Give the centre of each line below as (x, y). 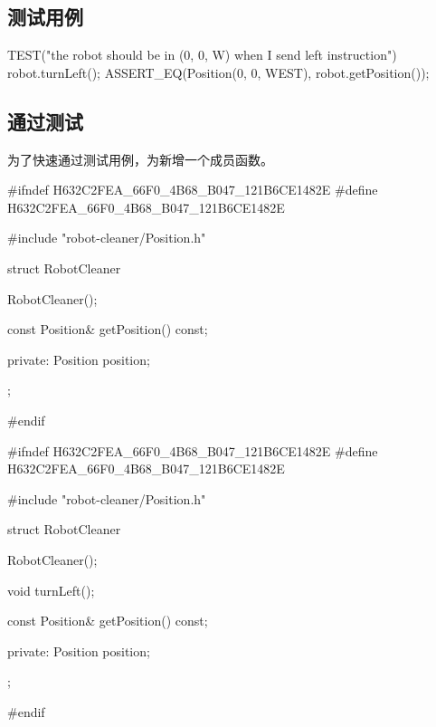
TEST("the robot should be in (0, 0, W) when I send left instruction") (202, 55)
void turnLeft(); (51, 590)
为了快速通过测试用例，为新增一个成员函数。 (140, 159)
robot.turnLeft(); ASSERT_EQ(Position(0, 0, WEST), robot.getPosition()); (218, 72)
